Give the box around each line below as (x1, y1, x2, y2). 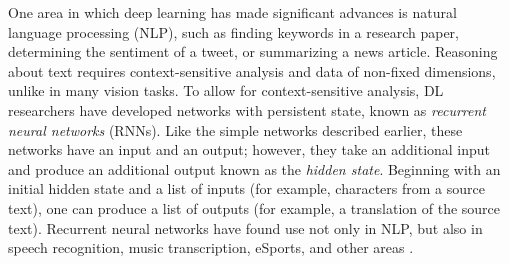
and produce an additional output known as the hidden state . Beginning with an (8, 158, 501, 179)
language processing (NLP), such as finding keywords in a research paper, (8, 21, 459, 42)
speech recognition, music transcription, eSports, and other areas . (8, 237, 414, 258)
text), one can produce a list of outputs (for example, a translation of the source (8, 197, 501, 218)
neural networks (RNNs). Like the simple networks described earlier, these (8, 119, 463, 140)
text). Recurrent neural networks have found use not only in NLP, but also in (8, 217, 483, 238)
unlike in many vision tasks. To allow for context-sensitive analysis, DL (8, 80, 444, 101)
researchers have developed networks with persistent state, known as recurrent (8, 99, 486, 120)
